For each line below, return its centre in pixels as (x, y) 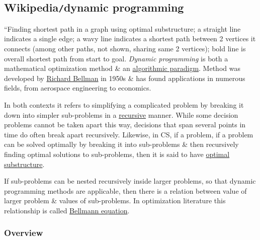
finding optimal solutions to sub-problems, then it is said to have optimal (117, 154)
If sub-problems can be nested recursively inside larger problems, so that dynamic (130, 181)
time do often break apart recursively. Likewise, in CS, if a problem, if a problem (129, 134)
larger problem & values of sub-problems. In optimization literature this (115, 201)
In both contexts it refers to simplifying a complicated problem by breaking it (124, 104)
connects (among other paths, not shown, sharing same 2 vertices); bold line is (125, 48)
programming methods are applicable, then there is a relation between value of (125, 190)
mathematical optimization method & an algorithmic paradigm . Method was (122, 68)
